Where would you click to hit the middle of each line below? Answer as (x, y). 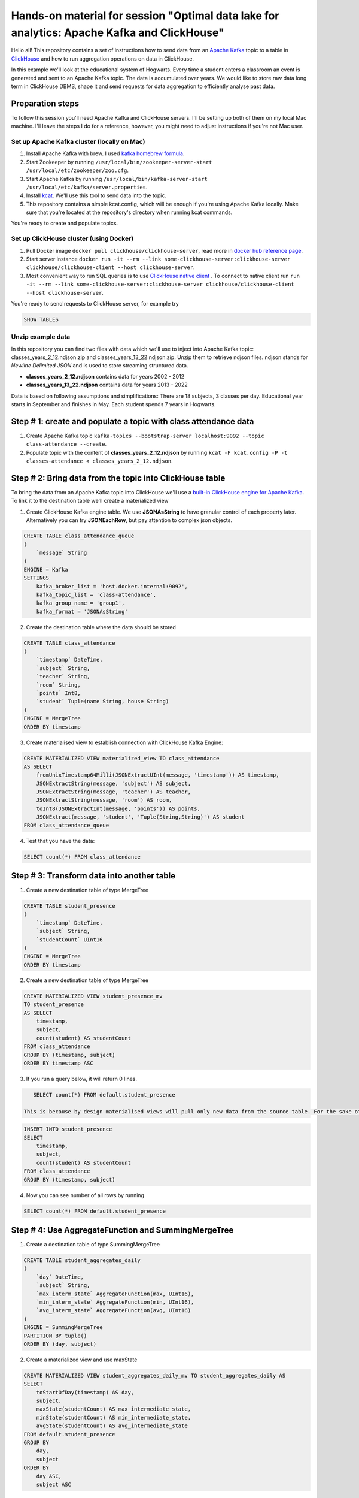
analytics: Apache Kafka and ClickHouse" (118, 32)
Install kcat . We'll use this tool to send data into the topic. (96, 195)
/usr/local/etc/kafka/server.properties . (87, 187)
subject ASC (54, 1485)
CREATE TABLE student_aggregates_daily (82, 1260)
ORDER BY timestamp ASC (59, 1063)
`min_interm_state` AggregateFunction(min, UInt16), (115, 1302)
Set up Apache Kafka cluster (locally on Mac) (78, 141)
